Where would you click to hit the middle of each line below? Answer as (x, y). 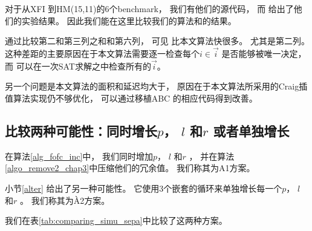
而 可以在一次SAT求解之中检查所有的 (78, 66)
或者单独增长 (251, 130)
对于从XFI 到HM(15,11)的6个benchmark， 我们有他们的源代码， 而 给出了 (149, 8)
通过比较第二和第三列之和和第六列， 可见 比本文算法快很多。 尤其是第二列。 (157, 41)
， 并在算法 (212, 156)
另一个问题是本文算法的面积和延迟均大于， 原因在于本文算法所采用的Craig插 (156, 86)
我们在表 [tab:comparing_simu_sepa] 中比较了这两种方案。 (116, 220)
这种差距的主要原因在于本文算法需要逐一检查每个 (102, 53)
